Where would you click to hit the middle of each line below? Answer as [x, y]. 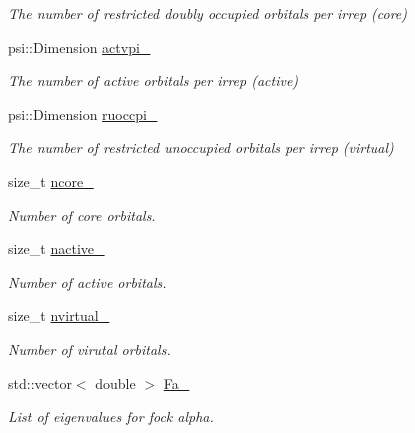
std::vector [40, 382]
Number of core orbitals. [82, 214]
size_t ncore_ [51, 180]
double [115, 382]
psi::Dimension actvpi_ [79, 46]
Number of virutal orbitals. [89, 348]
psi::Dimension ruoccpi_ [83, 113]
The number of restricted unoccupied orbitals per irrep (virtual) [201, 147]
